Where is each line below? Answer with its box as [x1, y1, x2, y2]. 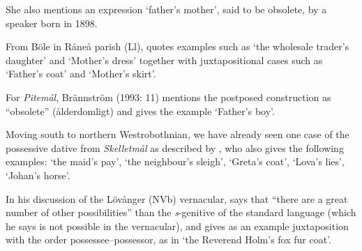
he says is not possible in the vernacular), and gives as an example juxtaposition [6, 218, 349, 233]
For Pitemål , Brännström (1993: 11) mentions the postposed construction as [6, 89, 331, 104]
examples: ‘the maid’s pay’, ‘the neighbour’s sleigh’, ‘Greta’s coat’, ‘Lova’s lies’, [6, 154, 345, 169]
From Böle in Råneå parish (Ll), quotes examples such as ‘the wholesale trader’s [6, 39, 349, 54]
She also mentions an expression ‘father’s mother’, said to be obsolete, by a [6, 2, 327, 16]
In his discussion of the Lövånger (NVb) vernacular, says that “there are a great [6, 191, 348, 206]
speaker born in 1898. [6, 15, 98, 30]
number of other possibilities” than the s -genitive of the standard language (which [6, 205, 356, 220]
